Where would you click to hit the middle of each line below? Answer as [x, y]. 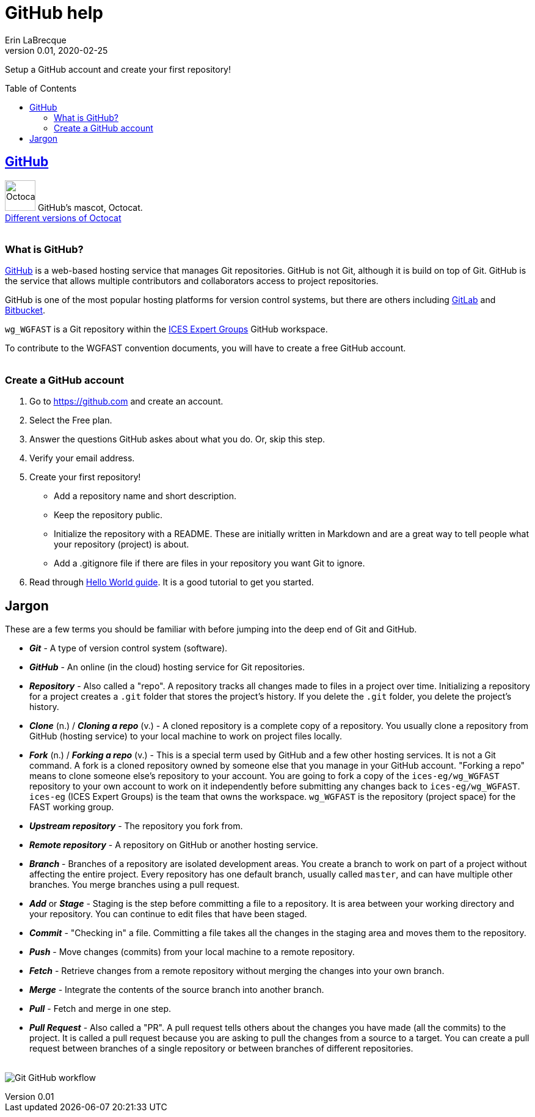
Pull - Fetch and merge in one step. [100, 1008]
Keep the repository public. [108, 515]
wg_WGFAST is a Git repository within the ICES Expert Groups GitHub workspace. [166, 329]
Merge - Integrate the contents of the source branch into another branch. [177, 989]
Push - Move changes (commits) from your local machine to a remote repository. [192, 951]
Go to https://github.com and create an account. [126, 401]
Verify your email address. [82, 458]
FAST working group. [72, 807]
